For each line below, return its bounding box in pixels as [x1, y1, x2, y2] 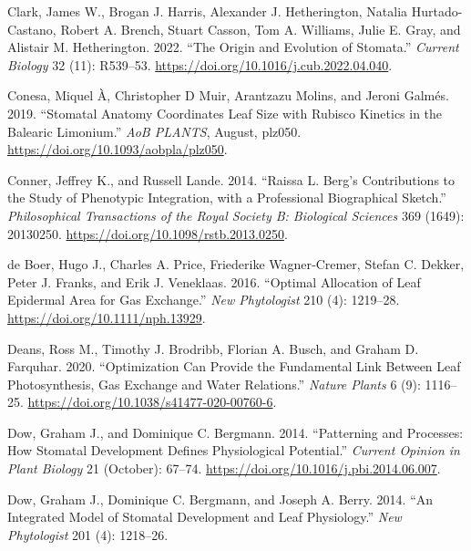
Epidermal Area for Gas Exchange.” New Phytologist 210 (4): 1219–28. [7, 290, 400, 309]
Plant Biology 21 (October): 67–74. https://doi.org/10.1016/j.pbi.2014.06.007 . [7, 459, 441, 478]
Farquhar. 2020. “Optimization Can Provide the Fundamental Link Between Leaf [7, 357, 461, 376]
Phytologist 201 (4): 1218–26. [7, 525, 169, 544]
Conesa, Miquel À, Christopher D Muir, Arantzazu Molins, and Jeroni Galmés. [7, 86, 449, 105]
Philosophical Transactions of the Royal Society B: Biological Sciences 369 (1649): [7, 205, 465, 224]
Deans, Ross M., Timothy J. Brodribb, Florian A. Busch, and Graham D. [7, 338, 419, 358]
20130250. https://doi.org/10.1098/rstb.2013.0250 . [7, 224, 288, 243]
